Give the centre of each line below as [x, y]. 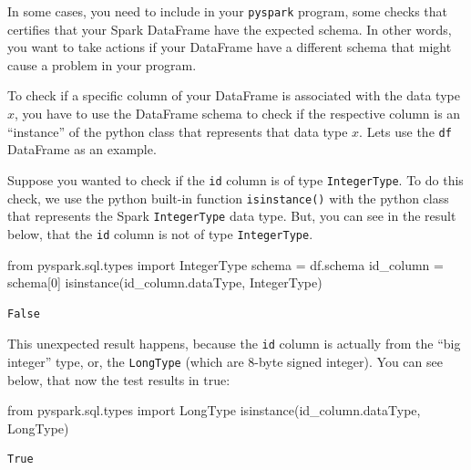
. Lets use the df [405, 131]
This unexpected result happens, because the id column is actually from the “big [234, 344]
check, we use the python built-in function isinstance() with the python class [228, 198]
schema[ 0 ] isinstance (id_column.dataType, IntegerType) [165, 282]
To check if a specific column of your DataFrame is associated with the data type [234, 95]
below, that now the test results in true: [119, 379]
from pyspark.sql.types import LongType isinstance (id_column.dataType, [214, 410]
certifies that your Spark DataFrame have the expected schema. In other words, [230, 29]
